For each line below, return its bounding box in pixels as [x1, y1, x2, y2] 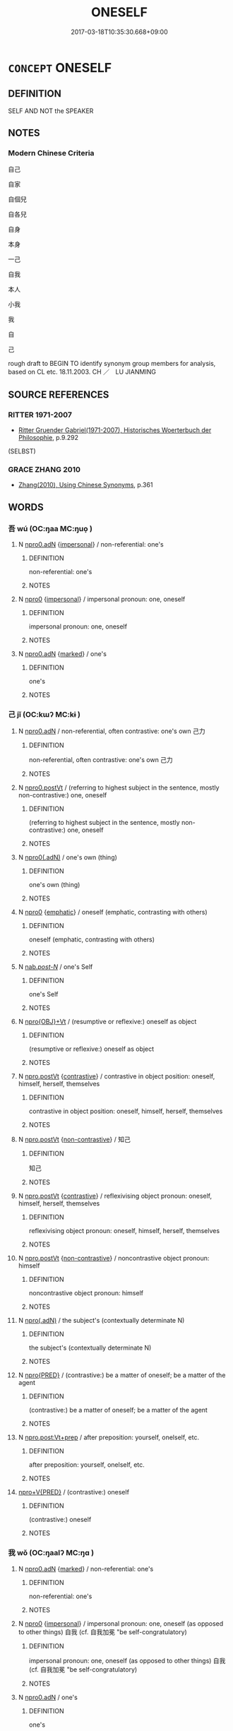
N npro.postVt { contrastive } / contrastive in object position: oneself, [18, 1072, 215, 1081]
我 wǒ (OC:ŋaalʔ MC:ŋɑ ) [8, 1548, 95, 1558]
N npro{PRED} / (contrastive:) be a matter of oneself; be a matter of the [18, 1371, 226, 1379]
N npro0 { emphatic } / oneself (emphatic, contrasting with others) [18, 908, 208, 917]
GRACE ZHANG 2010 [8, 465, 80, 475]
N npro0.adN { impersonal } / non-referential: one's [18, 540, 165, 549]
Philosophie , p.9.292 [18, 434, 78, 442]
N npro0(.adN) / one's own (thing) [18, 853, 117, 862]
